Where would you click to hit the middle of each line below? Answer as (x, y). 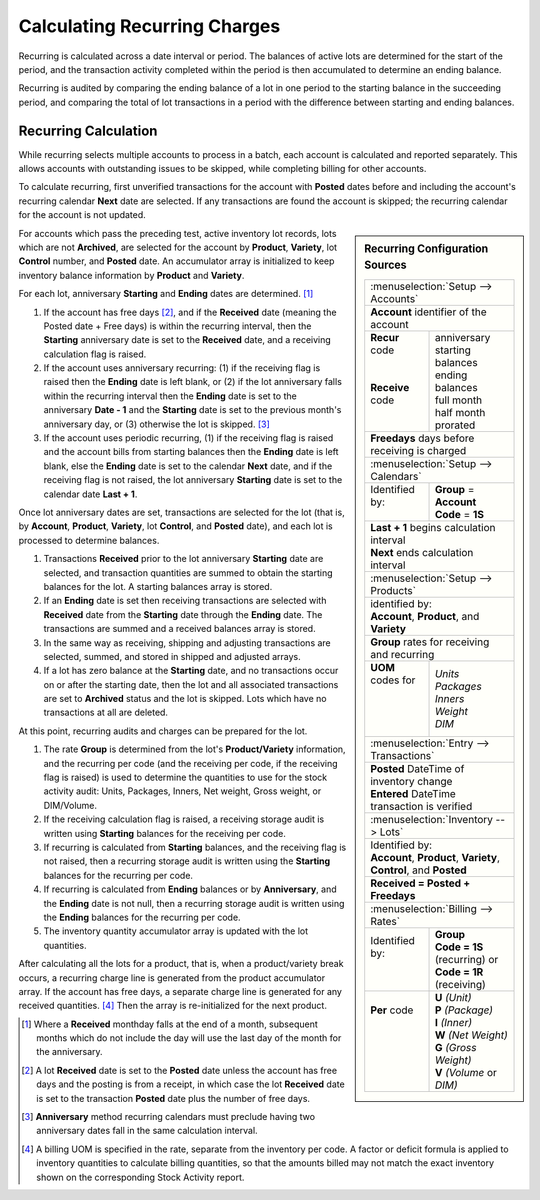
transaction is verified (421, 806)
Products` (393, 590)
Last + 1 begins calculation (433, 527)
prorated (455, 425)
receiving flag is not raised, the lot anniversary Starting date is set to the (193, 480)
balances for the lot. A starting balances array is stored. (158, 586)
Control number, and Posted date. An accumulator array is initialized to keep (176, 261)
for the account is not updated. (82, 215)
